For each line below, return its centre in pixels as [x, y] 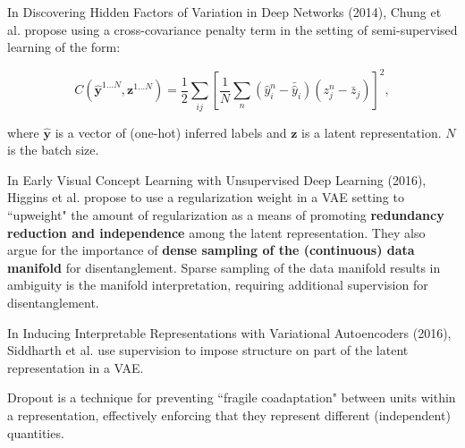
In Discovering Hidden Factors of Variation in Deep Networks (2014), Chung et [224, 12]
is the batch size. [53, 150]
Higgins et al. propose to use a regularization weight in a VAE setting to [206, 197]
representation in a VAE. [76, 367]
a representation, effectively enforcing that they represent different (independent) [229, 414]
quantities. [36, 432]
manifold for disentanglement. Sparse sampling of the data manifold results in [224, 267]
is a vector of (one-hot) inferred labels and [171, 132]
